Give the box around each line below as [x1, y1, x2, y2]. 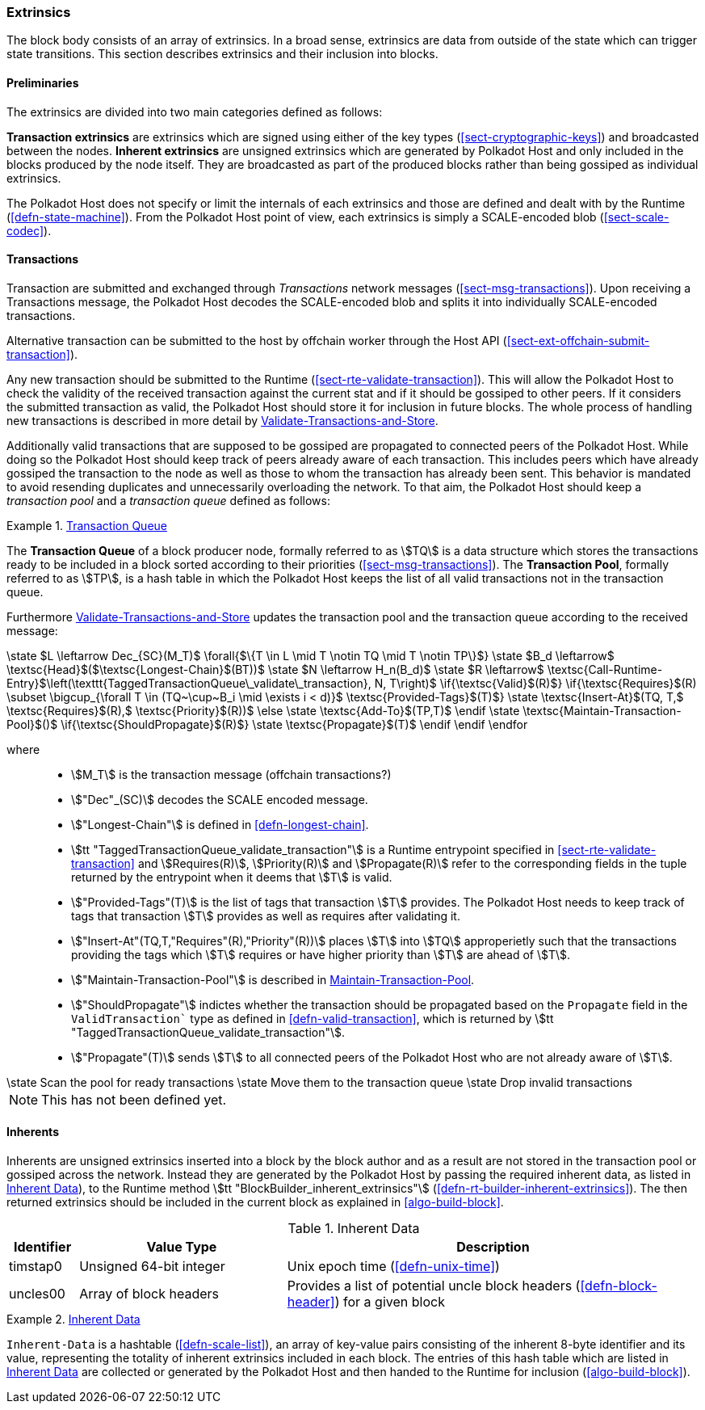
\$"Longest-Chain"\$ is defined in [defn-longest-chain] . [71, 817, 369, 831]
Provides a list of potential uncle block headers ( [287, 1277, 581, 1294]
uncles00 [9, 1286, 65, 1303]
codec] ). [6, 223, 52, 238]
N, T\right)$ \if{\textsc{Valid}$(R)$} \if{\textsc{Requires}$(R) [374, 676, 697, 690]
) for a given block [334, 1294, 445, 1311]
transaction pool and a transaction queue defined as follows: [6, 493, 330, 507]
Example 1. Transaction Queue [6, 518, 167, 532]
